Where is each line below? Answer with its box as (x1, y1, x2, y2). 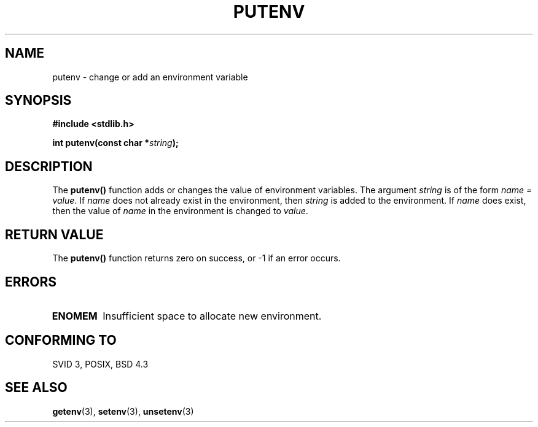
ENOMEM (52, 309, 98, 322)
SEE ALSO (5, 380, 68, 396)
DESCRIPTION (5, 158, 93, 174)
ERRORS (5, 274, 57, 290)
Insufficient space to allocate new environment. (103, 309, 322, 322)
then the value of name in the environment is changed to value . (52, 206, 308, 217)
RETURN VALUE (5, 226, 104, 242)
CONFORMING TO (5, 333, 117, 348)
